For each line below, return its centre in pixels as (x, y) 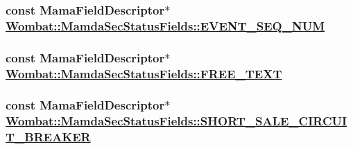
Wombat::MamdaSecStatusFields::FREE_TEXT (144, 73)
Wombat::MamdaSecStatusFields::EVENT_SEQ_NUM (165, 25)
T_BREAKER (48, 137)
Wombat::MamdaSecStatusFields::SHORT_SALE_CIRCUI (176, 121)
